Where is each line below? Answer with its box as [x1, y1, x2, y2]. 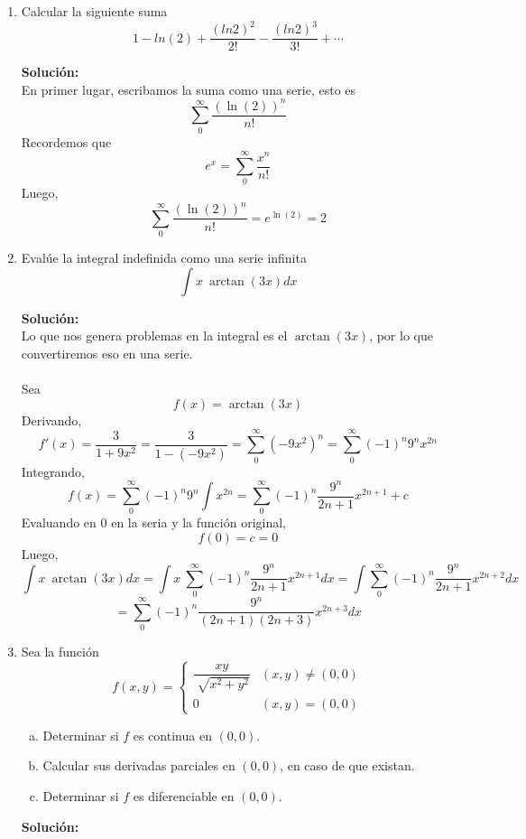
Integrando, [21, 461, 85, 480]
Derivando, [21, 410, 82, 429]
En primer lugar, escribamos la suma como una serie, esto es [21, 79, 356, 98]
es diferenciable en [133, 787, 235, 806]
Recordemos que [21, 132, 112, 151]
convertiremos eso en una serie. [21, 344, 193, 363]
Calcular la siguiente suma [21, 2, 168, 20]
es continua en [133, 725, 212, 744]
